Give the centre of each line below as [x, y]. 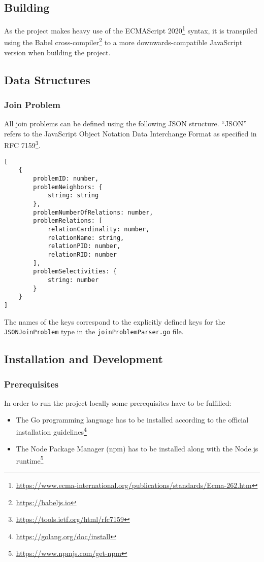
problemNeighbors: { [68, 187]
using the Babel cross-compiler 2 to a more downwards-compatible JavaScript [123, 42]
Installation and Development [84, 359]
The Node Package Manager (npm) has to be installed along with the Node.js [137, 449]
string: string [73, 196]
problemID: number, [66, 179]
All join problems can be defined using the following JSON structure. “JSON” [125, 124]
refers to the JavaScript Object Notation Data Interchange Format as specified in [130, 133]
